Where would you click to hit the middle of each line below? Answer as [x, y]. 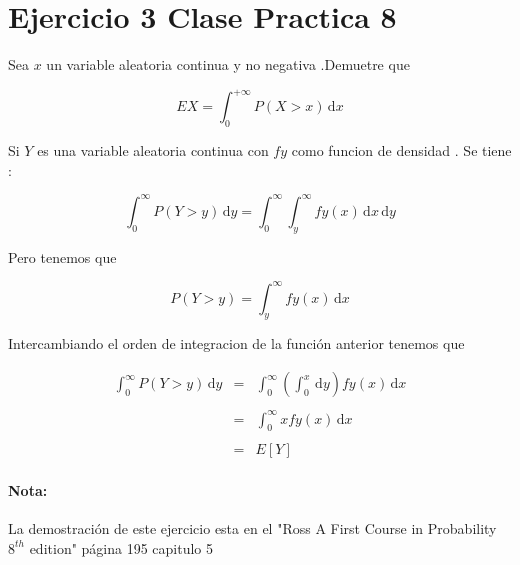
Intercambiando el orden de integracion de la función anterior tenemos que [236, 343]
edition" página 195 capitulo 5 [121, 547]
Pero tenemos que [62, 256]
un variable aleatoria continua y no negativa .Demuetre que [228, 64]
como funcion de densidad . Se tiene [401, 150]
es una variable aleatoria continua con [153, 150]
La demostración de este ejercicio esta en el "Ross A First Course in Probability [252, 528]
